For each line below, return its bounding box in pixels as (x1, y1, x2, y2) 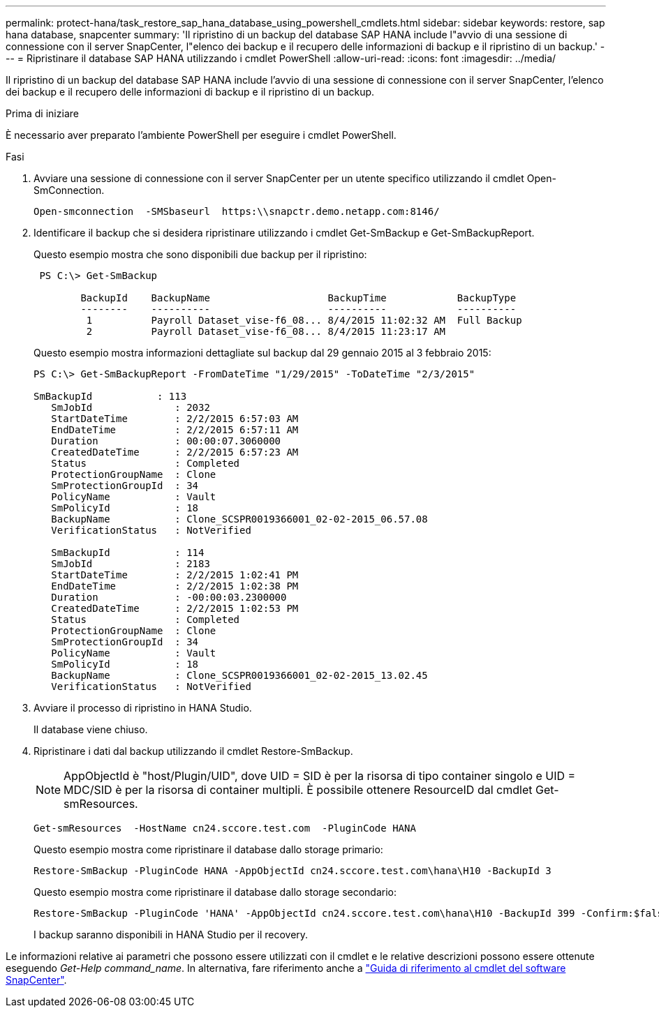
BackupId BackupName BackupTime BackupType (80, 292, 517, 303)
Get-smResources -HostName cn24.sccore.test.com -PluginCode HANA (34, 823, 416, 834)
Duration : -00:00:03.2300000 (51, 592, 287, 603)
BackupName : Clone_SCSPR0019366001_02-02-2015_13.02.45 (51, 670, 428, 681)
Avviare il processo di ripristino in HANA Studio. (34, 702, 252, 714)
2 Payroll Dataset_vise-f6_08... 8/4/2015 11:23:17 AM (86, 326, 446, 337)
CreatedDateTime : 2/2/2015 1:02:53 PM (51, 603, 299, 614)
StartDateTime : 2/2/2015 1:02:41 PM (51, 569, 299, 580)
